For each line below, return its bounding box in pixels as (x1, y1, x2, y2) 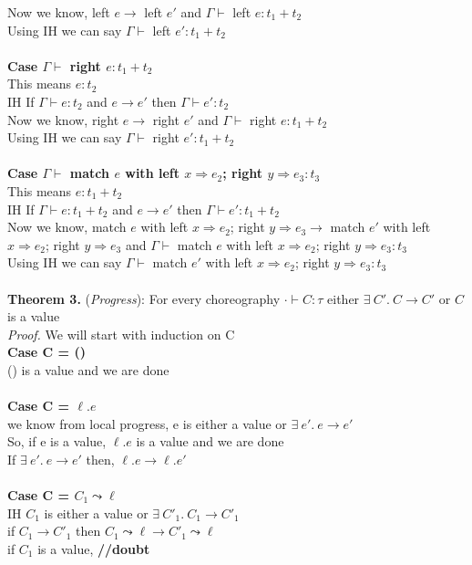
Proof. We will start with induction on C (7, 324, 235, 343)
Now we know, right (7, 110, 119, 129)
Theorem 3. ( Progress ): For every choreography (7, 288, 281, 308)
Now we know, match (7, 217, 127, 236)
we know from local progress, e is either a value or (7, 413, 287, 433)
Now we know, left (7, 3, 110, 21)
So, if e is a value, (7, 432, 107, 451)
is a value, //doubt (37, 539, 150, 558)
